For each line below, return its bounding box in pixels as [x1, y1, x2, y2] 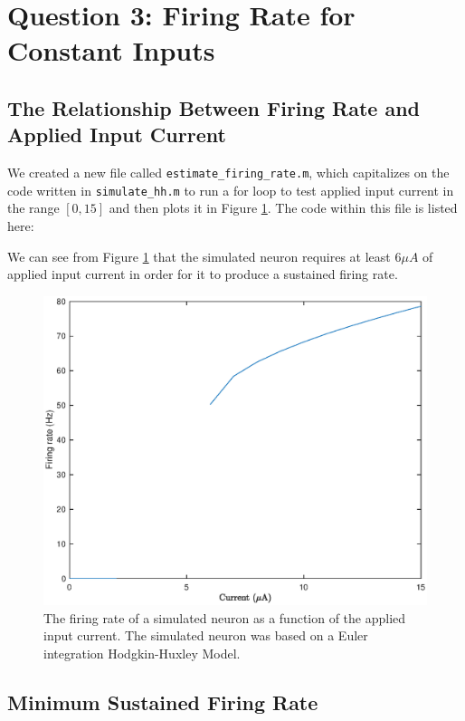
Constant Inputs [7, 32, 215, 69]
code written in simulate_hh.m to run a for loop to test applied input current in [7, 180, 454, 199]
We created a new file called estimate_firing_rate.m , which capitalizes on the [7, 163, 450, 182]
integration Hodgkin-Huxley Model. [43, 643, 241, 662]
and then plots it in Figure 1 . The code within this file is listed [109, 198, 458, 217]
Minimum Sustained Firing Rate [7, 687, 318, 716]
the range [7, 198, 60, 217]
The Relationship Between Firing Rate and [7, 93, 421, 121]
